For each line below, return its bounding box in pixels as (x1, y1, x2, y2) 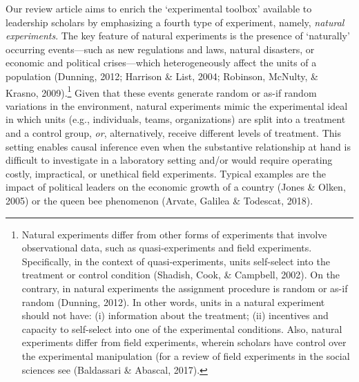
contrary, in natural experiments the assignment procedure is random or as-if (21, 280, 348, 295)
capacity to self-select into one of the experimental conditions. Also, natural (21, 321, 342, 336)
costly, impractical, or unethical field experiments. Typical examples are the (6, 166, 326, 180)
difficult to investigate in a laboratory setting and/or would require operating (6, 153, 333, 167)
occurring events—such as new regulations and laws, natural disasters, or (6, 41, 315, 56)
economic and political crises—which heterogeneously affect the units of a (6, 55, 317, 70)
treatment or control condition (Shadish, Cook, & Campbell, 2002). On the (21, 267, 340, 282)
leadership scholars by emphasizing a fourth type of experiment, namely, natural (6, 15, 345, 29)
